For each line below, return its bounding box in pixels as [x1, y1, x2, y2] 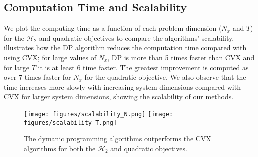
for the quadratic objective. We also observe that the [84, 72, 246, 82]
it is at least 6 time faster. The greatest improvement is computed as [38, 62, 249, 72]
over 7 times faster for [4, 72, 71, 82]
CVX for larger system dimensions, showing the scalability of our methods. [4, 91, 234, 102]
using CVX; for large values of [4, 52, 96, 62]
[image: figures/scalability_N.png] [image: [24, 110, 173, 118]
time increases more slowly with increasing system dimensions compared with [4, 81, 241, 92]
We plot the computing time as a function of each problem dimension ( [4, 23, 222, 33]
